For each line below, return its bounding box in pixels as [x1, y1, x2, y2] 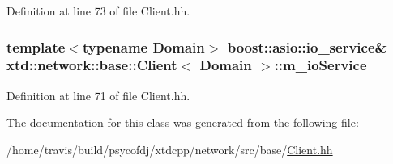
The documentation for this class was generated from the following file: [6, 114, 359, 131]
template [6, 36, 66, 57]
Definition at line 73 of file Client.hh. [6, 2, 190, 19]
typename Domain [82, 36, 205, 57]
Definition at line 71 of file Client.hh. [6, 86, 190, 103]
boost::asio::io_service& [227, 36, 387, 57]
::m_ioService [274, 55, 367, 75]
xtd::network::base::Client [6, 55, 177, 75]
